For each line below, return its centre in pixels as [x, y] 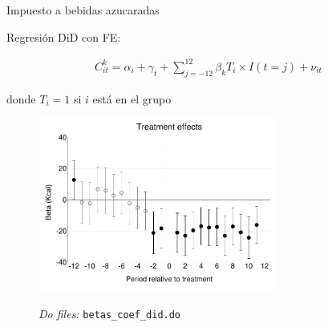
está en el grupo [132, 98]
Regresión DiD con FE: [64, 36]
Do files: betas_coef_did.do [110, 313]
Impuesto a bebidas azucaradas [83, 10]
